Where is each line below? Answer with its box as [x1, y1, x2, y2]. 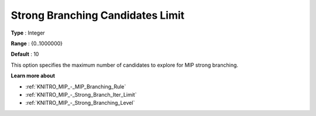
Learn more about [11, 72, 56, 79]
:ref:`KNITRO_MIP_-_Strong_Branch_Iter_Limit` [25, 91, 137, 98]
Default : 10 [11, 50, 39, 58]
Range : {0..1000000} [11, 40, 63, 47]
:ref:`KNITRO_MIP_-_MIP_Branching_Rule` [25, 83, 126, 90]
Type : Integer [11, 29, 45, 36]
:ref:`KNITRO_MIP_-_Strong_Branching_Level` [25, 100, 135, 107]
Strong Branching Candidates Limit [11, 9, 185, 22]
